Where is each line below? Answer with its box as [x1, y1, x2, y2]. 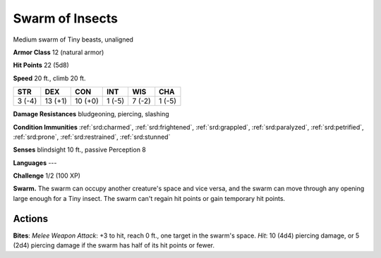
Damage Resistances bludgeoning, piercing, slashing [13, 110, 169, 118]
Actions [13, 212, 49, 225]
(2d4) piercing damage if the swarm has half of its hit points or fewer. [13, 241, 215, 250]
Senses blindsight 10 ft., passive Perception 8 [13, 145, 146, 154]
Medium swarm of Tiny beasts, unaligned [13, 35, 134, 44]
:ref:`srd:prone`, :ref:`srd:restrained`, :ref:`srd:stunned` [13, 133, 171, 141]
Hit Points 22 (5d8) [13, 61, 70, 70]
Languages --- [13, 159, 57, 167]
